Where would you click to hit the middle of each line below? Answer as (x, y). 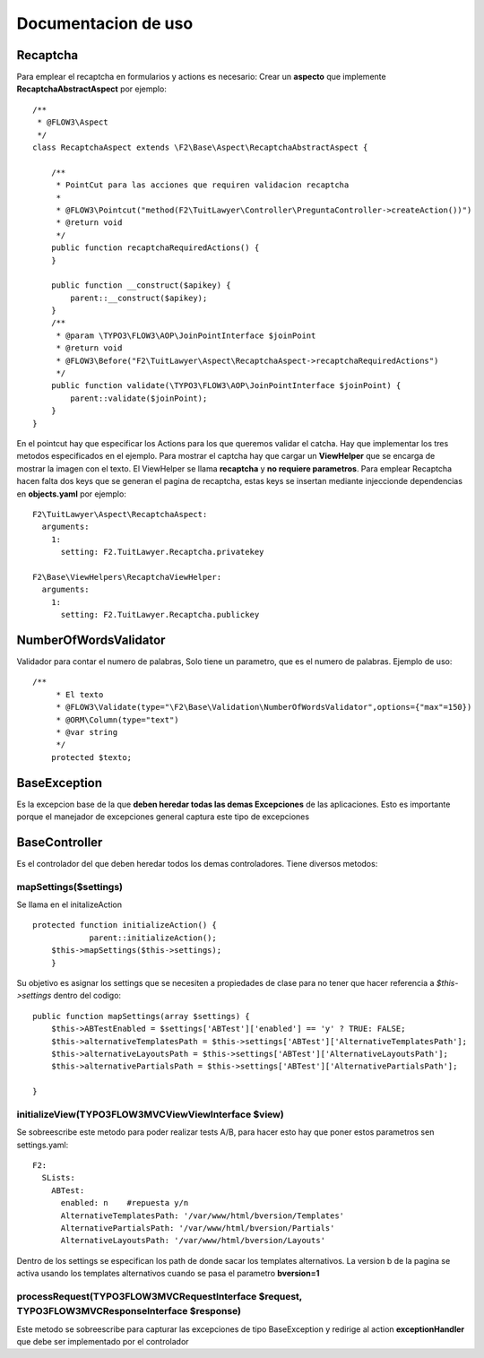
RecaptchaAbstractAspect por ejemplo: (92, 89)
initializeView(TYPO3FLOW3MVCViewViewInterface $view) (150, 1114)
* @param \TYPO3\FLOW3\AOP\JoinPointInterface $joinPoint (186, 335)
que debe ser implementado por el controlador (103, 1341)
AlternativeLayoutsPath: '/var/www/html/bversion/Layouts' (193, 1241)
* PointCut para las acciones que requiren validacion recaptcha (203, 185)
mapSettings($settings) (69, 887)
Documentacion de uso (105, 23)
